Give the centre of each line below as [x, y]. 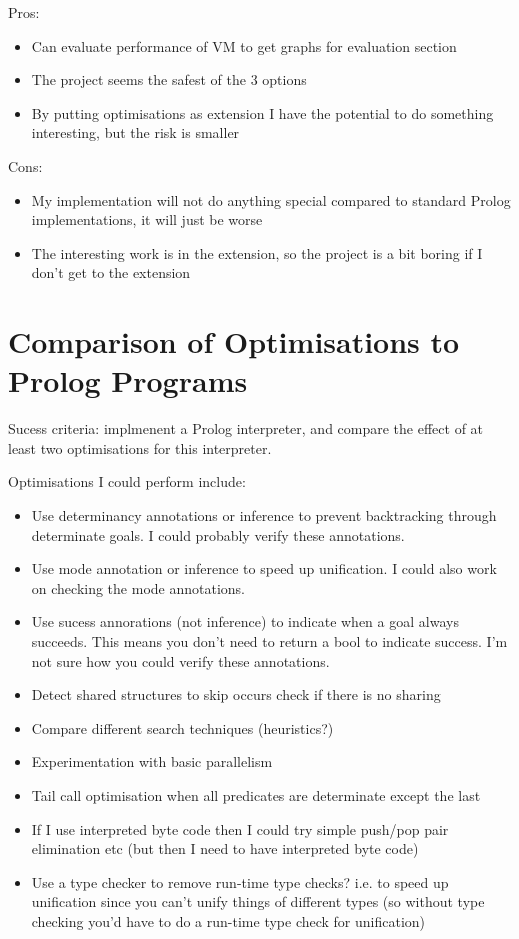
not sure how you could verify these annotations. [180, 660]
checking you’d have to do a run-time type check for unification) [228, 920]
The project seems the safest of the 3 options [169, 79]
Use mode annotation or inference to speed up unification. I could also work [264, 568]
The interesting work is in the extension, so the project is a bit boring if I [257, 252]
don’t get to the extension [111, 272]
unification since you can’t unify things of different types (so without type [258, 901]
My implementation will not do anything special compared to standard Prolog [271, 199]
